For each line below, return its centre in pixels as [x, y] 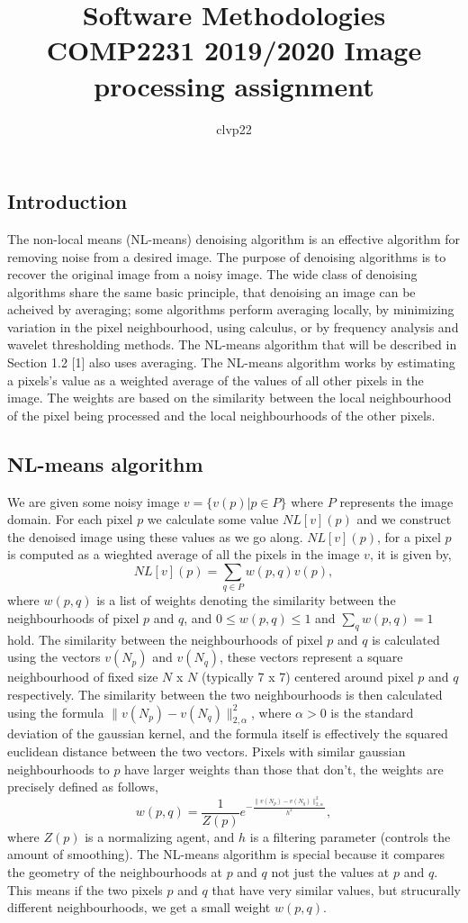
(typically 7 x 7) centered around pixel [307, 677]
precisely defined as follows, [83, 787]
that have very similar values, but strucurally [336, 889]
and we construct [404, 519]
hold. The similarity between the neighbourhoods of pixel [165, 639]
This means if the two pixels [85, 889]
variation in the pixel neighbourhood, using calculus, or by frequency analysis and [233, 326]
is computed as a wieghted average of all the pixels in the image [184, 554]
